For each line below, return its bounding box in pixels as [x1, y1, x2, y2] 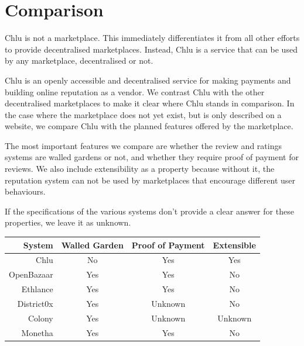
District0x [17, 297, 53, 309]
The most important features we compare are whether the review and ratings [5, 139, 282, 151]
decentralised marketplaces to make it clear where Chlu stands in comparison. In [5, 97, 295, 109]
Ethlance [21, 283, 53, 295]
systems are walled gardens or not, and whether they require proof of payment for [5, 151, 299, 163]
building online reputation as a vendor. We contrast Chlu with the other [5, 85, 265, 98]
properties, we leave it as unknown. [5, 216, 131, 229]
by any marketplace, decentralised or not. [5, 54, 153, 67]
